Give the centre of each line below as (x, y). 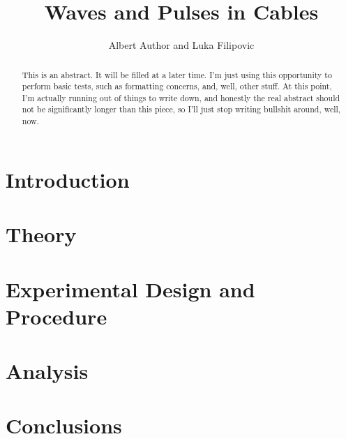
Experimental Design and (130, 289)
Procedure (57, 316)
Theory (41, 234)
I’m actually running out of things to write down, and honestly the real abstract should (181, 97)
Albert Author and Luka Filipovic (181, 45)
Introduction (68, 179)
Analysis (47, 371)
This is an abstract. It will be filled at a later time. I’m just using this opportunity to (177, 74)
